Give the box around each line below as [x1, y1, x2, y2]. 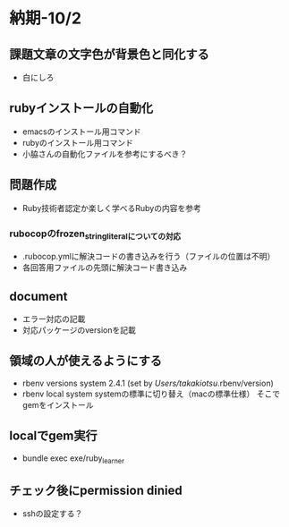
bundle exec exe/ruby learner [21, 453, 125, 465]
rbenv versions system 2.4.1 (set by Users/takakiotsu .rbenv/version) [21, 378, 275, 388]
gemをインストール [21, 399, 94, 410]
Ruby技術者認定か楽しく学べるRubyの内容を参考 [21, 202, 201, 213]
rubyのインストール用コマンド [21, 137, 134, 148]
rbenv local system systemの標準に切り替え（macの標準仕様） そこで [21, 388, 281, 399]
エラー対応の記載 [21, 314, 86, 324]
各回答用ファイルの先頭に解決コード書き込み [21, 262, 188, 273]
